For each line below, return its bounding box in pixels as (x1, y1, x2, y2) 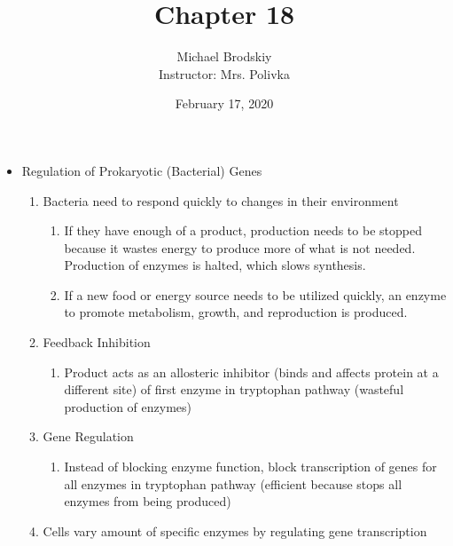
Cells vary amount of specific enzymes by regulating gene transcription (43, 521, 427, 540)
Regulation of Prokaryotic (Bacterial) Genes (21, 161, 262, 179)
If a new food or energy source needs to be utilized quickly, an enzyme (64, 285, 447, 304)
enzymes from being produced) (64, 492, 231, 510)
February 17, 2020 (175, 94, 274, 113)
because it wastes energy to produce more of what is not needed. (64, 238, 416, 257)
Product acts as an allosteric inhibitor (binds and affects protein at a (64, 362, 439, 381)
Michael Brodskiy (176, 47, 272, 66)
